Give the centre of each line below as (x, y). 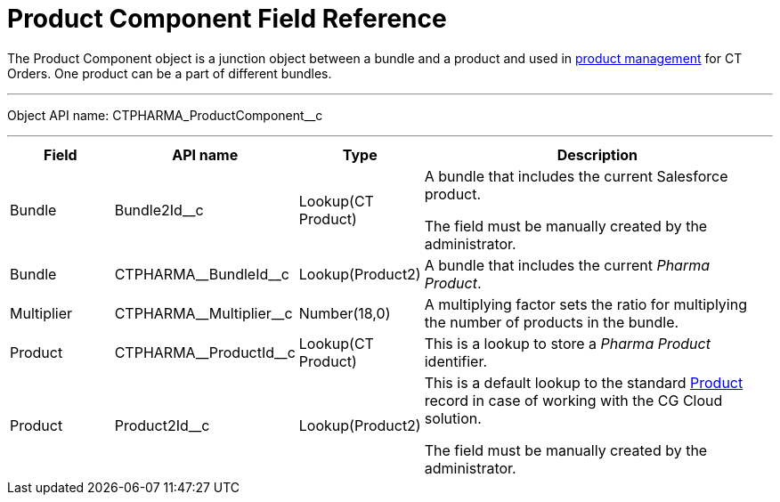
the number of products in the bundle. (552, 322)
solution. (453, 418)
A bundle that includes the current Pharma (567, 265)
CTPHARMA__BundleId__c (202, 274)
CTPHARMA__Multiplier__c (203, 313)
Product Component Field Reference (227, 19)
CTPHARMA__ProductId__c (205, 352)
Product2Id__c (162, 425)
